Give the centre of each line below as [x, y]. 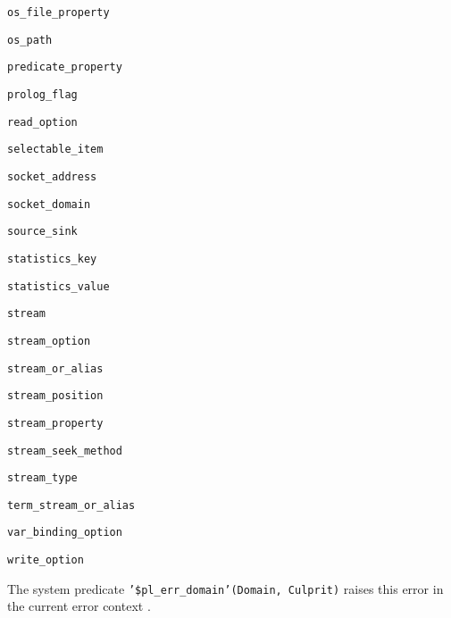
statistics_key [52, 259]
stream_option [49, 341]
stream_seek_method [65, 451]
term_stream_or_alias [71, 505]
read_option [42, 122]
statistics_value [58, 286]
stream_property [55, 423]
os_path [30, 40]
